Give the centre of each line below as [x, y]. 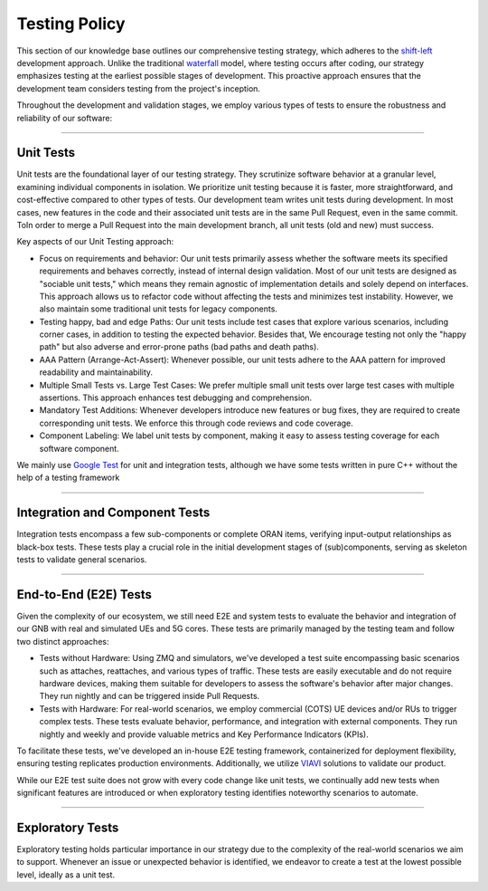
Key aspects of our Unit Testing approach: [95, 242]
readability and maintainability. [96, 372]
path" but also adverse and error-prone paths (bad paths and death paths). [179, 347]
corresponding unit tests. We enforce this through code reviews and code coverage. [197, 423]
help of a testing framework [68, 478]
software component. [79, 448]
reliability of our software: [65, 118]
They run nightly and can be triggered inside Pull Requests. [150, 696]
